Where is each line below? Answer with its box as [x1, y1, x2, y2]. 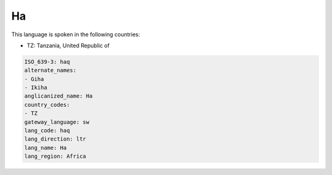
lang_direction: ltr [24, 136, 86, 142]
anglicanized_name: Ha [24, 93, 93, 99]
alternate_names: [24, 67, 77, 74]
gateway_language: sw [24, 119, 90, 125]
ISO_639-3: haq [24, 58, 70, 65]
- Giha [24, 76, 44, 82]
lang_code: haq [24, 127, 70, 134]
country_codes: [24, 101, 70, 108]
